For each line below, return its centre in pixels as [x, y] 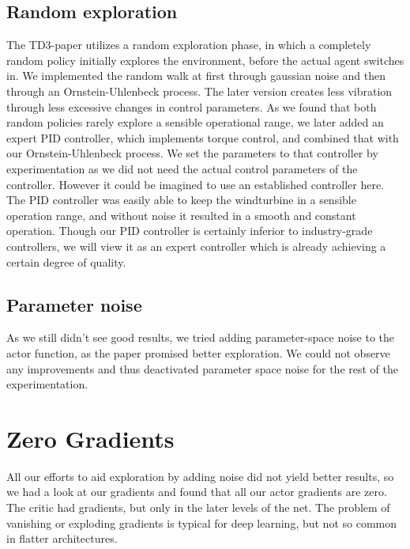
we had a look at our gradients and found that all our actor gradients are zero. [197, 492]
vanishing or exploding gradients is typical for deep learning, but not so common [202, 522]
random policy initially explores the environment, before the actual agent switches [205, 60]
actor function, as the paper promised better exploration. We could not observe [198, 352]
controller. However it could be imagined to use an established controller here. [196, 184]
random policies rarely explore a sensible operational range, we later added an [195, 122]
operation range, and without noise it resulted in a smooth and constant [181, 215]
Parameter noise [74, 304]
